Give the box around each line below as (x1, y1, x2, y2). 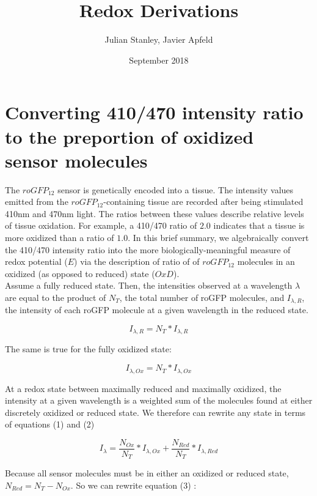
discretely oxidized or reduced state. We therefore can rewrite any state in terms (5, 405, 306, 418)
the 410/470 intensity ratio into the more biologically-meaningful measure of (5, 243, 291, 256)
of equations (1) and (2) (5, 418, 95, 431)
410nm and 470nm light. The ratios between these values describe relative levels (5, 207, 304, 220)
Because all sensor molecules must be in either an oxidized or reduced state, (5, 467, 289, 479)
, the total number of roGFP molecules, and (119, 291, 285, 303)
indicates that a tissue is (213, 219, 305, 232)
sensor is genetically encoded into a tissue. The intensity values (57, 183, 294, 196)
